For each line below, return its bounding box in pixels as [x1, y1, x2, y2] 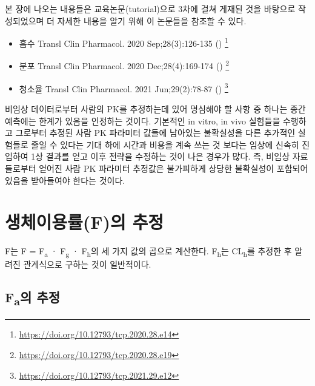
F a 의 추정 [5, 288, 61, 309]
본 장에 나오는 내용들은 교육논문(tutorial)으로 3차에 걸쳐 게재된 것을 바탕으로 [5, 2, 296, 15]
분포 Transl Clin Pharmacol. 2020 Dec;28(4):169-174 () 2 [19, 58, 230, 72]
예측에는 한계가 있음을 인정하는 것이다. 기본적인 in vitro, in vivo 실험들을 [5, 114, 280, 127]
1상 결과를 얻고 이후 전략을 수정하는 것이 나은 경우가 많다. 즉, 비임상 [31, 150, 290, 163]
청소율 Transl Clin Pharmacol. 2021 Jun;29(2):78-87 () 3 [19, 80, 228, 95]
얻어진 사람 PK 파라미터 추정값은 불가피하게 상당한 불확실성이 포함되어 [39, 161, 308, 174]
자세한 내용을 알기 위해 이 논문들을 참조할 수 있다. [57, 14, 247, 27]
